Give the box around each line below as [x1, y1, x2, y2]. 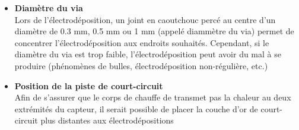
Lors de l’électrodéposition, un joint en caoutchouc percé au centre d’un [14, 13, 276, 25]
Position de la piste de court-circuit [14, 79, 163, 92]
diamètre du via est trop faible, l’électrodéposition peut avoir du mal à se [14, 48, 281, 60]
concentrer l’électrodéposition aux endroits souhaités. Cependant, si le [14, 36, 269, 48]
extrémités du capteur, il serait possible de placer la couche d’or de [14, 102, 258, 115]
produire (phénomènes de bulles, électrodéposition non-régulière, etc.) [14, 59, 268, 71]
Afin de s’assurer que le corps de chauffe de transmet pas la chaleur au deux [14, 91, 291, 103]
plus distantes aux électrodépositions [40, 114, 174, 126]
